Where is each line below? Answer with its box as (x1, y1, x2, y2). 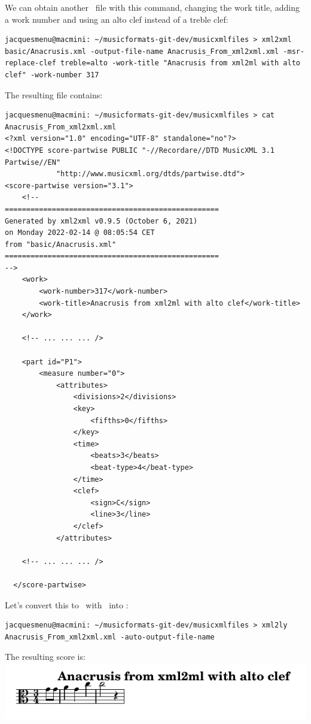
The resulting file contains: (5, 88, 103, 101)
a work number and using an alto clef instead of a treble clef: (5, 13, 228, 25)
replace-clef (5, 59, 56, 68)
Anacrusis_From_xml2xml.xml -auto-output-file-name (5, 632, 215, 641)
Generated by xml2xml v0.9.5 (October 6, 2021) (5, 216, 198, 225)
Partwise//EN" (5, 158, 61, 167)
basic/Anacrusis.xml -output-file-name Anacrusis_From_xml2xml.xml (5, 47, 279, 56)
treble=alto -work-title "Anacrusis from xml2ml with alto (60, 59, 300, 68)
